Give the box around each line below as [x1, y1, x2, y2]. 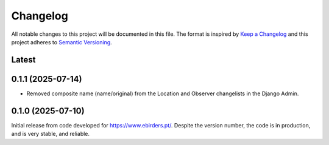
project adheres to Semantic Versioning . [11, 38, 112, 46]
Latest [11, 55, 36, 65]
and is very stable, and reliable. [11, 130, 90, 138]
